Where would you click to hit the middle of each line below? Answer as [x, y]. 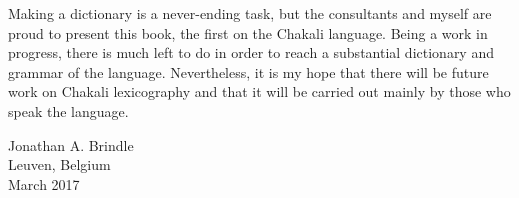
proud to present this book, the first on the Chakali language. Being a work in [248, 32]
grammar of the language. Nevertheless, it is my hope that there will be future [248, 71]
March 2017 [44, 183]
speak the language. [68, 110]
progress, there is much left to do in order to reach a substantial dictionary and [251, 52]
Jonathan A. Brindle [71, 144]
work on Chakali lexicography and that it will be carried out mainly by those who [259, 91]
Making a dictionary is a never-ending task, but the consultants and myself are [250, 13]
